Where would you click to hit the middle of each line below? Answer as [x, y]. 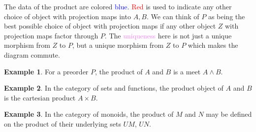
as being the [226, 16]
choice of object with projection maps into [67, 16]
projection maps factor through [51, 35]
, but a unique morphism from [118, 45]
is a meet [187, 71]
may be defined [229, 114]
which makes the [213, 45]
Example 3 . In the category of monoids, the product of [89, 114]
